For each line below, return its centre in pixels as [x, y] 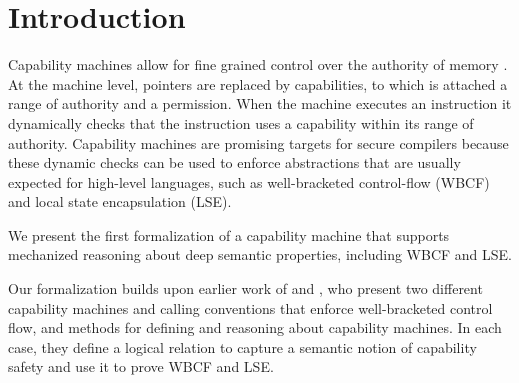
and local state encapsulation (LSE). [120, 201]
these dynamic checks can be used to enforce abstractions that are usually [234, 162]
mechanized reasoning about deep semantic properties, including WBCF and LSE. [260, 254]
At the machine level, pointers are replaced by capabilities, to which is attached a [258, 83]
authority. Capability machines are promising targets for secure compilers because [258, 142]
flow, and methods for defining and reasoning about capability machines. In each [255, 327]
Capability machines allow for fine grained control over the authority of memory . [258, 64]
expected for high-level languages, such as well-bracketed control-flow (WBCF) [249, 181]
